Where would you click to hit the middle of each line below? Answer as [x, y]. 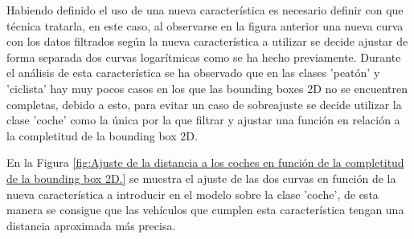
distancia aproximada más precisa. [91, 225]
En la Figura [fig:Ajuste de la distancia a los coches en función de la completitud [205, 162]
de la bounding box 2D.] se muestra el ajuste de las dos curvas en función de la [201, 178]
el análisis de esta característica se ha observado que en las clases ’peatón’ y [193, 73]
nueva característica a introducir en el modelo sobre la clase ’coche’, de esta [193, 194]
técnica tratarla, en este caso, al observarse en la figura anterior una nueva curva [205, 25]
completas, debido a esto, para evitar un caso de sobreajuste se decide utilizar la [204, 104]
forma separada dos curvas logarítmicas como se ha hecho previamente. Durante [204, 57]
